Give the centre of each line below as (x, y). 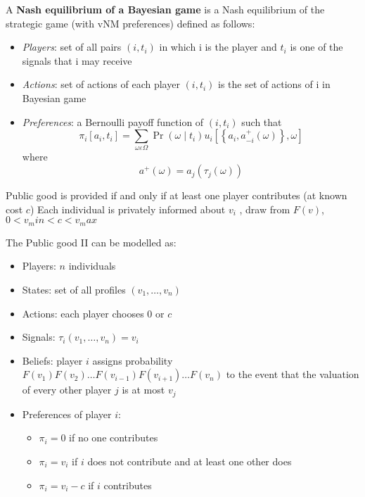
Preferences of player (67, 414)
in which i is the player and (218, 47)
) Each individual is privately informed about (128, 209)
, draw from (265, 209)
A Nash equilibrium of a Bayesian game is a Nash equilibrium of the (165, 9)
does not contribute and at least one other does (190, 461)
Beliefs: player (52, 360)
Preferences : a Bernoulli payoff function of (113, 121)
